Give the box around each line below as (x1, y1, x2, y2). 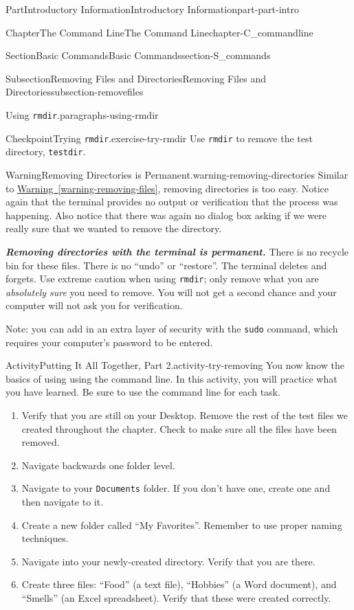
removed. (21, 435, 60, 449)
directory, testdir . (5, 144, 86, 159)
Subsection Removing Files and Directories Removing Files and (5, 71, 266, 85)
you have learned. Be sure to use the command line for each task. (5, 385, 280, 399)
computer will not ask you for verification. (5, 298, 183, 313)
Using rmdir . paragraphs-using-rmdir (5, 107, 159, 122)
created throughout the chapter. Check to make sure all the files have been (21, 421, 337, 436)
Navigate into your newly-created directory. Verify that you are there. (21, 554, 316, 568)
